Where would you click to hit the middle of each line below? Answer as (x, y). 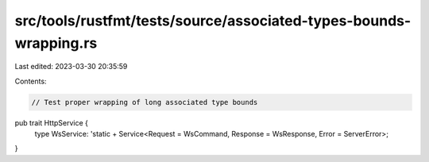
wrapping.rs (56, 43)
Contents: (31, 81)
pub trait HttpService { (52, 122)
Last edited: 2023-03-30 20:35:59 (71, 67)
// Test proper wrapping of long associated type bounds (145, 102)
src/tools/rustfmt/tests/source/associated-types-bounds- (213, 21)
